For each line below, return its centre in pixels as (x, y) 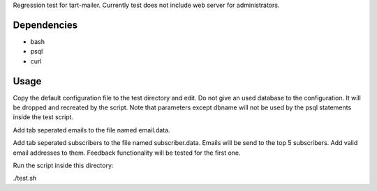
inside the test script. (43, 117)
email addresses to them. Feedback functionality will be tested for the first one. (127, 153)
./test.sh (25, 178)
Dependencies (45, 25)
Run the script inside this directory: (63, 165)
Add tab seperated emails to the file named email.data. (91, 130)
